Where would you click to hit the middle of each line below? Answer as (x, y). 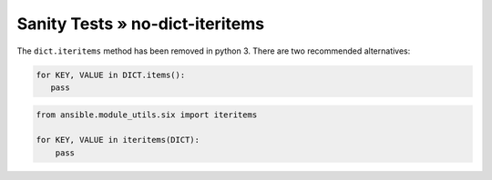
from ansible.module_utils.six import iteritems (147, 115)
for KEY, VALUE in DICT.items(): (111, 75)
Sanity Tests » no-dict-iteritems (140, 24)
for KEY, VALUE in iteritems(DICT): (118, 140)
